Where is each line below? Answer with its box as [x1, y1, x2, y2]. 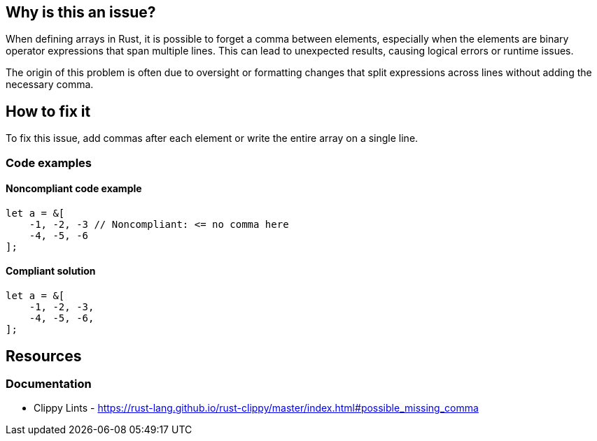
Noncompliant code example [6, 182, 142, 195]
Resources [6, 347, 82, 365]
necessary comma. [6, 78, 94, 91]
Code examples [6, 155, 92, 170]
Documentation [6, 376, 92, 391]
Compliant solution [6, 265, 96, 277]
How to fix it [6, 102, 91, 120]
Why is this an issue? [6, 3, 156, 21]
